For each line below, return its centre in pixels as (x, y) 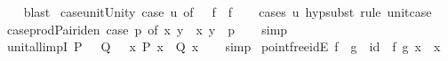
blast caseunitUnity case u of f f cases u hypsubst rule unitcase (228, 11)
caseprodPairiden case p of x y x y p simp (147, 29)
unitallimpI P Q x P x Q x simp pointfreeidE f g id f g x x (224, 46)
